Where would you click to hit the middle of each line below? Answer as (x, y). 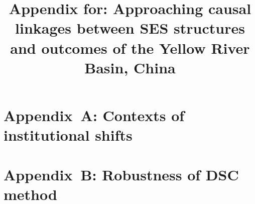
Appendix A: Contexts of (94, 115)
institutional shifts (68, 135)
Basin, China (130, 67)
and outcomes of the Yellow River (130, 47)
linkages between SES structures (130, 28)
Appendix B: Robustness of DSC (121, 174)
